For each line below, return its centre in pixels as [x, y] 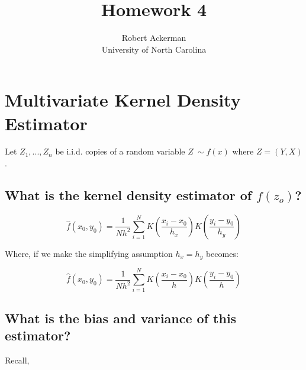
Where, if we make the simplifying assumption [89, 253]
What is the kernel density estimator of [128, 195]
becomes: [222, 253]
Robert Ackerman [154, 38]
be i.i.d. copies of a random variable [120, 151]
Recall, [17, 360]
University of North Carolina [154, 49]
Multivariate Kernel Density [123, 100]
